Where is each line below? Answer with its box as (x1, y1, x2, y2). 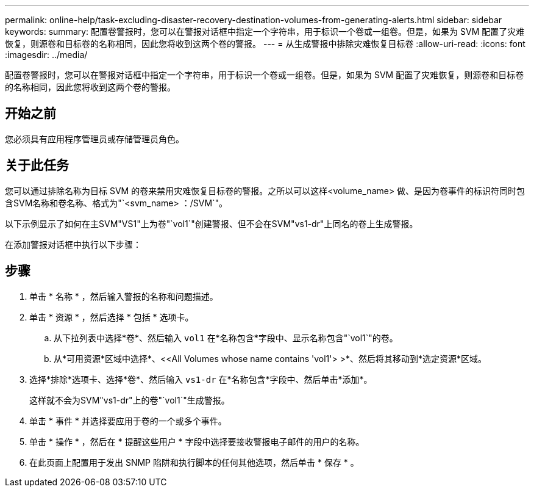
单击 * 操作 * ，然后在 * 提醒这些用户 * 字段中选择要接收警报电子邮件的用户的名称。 (29, 436, 365, 447)
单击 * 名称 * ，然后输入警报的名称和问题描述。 (29, 291, 218, 302)
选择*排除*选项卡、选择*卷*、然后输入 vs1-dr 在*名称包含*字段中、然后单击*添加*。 (29, 374, 372, 385)
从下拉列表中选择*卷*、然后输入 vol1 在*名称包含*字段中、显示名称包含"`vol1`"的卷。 (54, 332, 398, 343)
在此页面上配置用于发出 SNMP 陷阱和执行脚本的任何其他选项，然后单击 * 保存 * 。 (29, 457, 359, 468)
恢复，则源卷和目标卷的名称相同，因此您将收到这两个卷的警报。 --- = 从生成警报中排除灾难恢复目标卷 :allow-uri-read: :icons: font (5, 38, 525, 49)
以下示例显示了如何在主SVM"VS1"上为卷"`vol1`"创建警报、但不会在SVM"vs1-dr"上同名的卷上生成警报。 (5, 218, 418, 229)
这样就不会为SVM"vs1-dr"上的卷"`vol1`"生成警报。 (29, 394, 230, 405)
